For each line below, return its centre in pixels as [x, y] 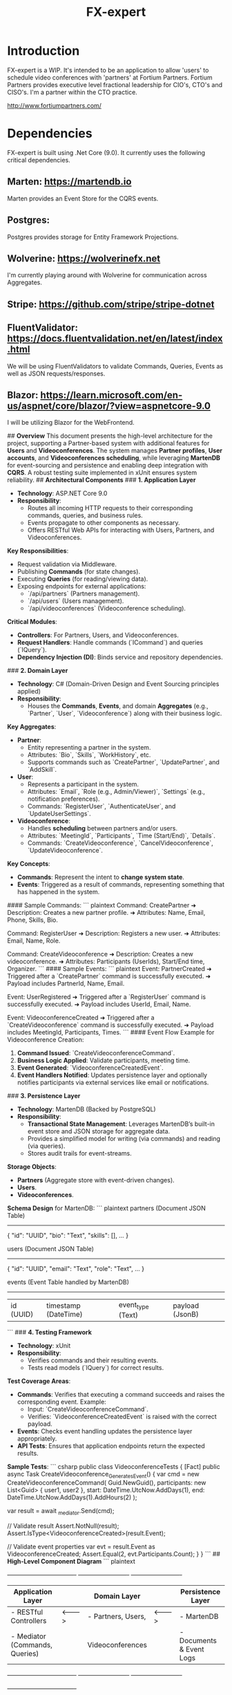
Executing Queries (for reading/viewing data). [83, 579]
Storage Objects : [32, 1167]
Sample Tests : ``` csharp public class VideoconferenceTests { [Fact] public [114, 1466]
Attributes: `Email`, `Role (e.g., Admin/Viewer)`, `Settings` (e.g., [116, 792]
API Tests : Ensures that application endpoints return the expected [111, 1445]
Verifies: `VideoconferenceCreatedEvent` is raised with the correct [122, 1416]
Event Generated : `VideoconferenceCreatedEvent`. [90, 1068]
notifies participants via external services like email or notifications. [113, 1082]
